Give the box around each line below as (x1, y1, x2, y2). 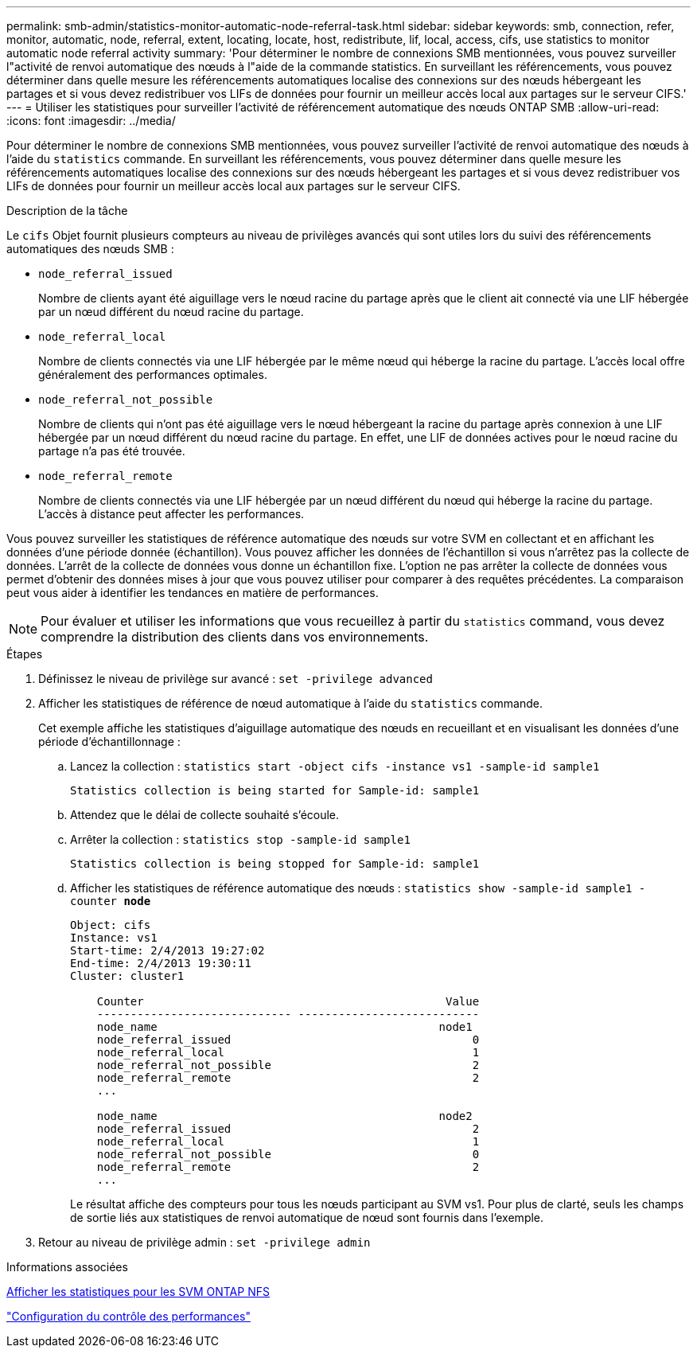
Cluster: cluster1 (70, 970, 185, 982)
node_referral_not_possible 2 (96, 1059, 480, 1071)
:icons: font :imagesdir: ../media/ (6, 114, 176, 127)
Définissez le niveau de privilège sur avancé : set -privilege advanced (38, 672, 433, 685)
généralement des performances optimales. (38, 368, 267, 381)
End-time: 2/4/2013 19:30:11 (70, 957, 251, 970)
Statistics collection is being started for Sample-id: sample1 (70, 784, 480, 797)
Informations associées (6, 1260, 128, 1274)
